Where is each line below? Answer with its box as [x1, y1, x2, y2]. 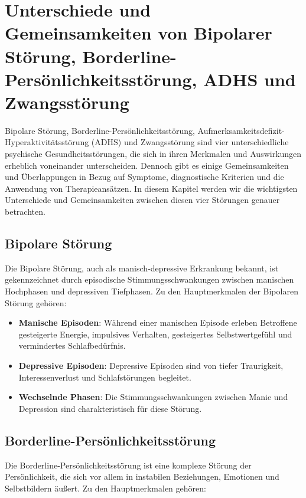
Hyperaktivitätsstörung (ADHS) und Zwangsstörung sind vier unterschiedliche [5, 136, 289, 148]
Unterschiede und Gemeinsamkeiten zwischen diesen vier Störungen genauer [5, 194, 280, 206]
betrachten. [5, 205, 45, 218]
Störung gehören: [5, 296, 67, 309]
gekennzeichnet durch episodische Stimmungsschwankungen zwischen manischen [5, 273, 294, 286]
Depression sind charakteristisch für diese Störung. [18, 402, 202, 414]
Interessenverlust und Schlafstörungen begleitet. [18, 371, 191, 383]
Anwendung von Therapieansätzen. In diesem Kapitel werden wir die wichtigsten [5, 182, 298, 194]
